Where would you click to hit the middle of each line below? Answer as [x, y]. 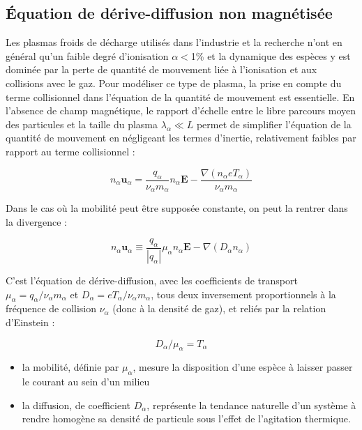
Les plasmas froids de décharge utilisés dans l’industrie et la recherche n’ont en [174, 42]
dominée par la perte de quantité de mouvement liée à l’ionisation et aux [161, 69]
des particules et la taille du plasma [82, 124]
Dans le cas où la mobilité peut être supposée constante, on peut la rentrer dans [177, 208]
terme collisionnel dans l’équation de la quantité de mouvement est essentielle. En [180, 97]
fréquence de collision [51, 308]
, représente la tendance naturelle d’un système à [251, 405]
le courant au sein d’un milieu [86, 382]
